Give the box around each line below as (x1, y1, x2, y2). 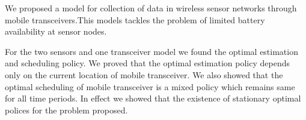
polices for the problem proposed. (5, 103, 128, 116)
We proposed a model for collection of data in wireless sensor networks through (5, 2, 297, 14)
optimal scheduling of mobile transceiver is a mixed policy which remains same (5, 80, 295, 93)
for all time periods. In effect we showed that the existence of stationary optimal (5, 92, 301, 104)
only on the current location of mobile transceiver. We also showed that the (5, 68, 283, 81)
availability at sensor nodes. (5, 25, 107, 38)
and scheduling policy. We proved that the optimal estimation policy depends (5, 57, 290, 69)
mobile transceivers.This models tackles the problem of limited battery (5, 13, 265, 26)
